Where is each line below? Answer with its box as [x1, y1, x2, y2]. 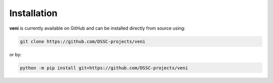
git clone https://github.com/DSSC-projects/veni [20, 38, 146, 44]
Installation [9, 8, 58, 19]
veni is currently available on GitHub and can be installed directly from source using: [9, 25, 186, 31]
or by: [9, 51, 22, 57]
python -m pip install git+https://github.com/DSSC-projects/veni [20, 65, 188, 70]
